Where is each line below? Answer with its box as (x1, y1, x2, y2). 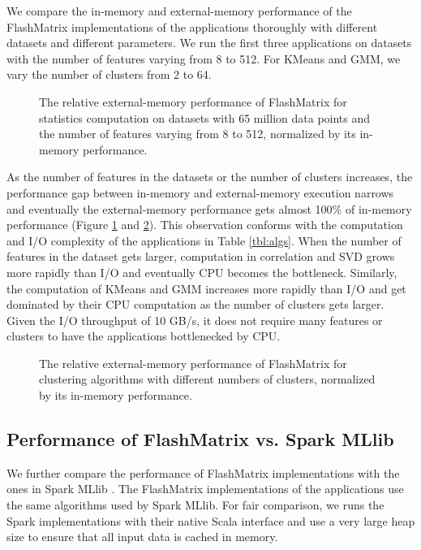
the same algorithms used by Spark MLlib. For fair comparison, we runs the (6, 496, 384, 513)
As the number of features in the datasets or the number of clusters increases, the (6, 168, 413, 185)
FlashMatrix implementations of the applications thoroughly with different (6, 18, 378, 35)
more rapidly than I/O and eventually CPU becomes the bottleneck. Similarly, (6, 263, 397, 280)
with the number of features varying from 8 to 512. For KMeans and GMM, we (6, 50, 401, 67)
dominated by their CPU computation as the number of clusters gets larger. (6, 296, 384, 313)
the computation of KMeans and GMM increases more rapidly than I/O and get (6, 279, 406, 297)
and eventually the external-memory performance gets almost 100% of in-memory (6, 200, 412, 217)
